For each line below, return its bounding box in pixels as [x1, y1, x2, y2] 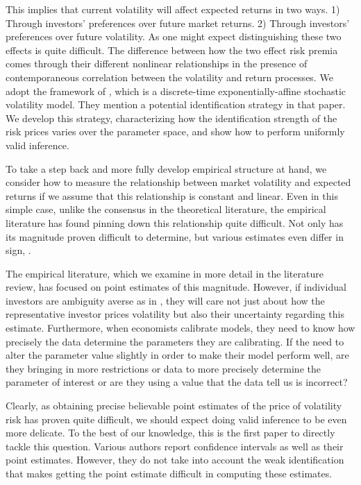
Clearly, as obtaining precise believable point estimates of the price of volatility [6, 398, 342, 413]
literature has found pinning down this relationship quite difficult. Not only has [6, 215, 344, 230]
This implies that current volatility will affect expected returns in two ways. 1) [6, 2, 340, 16]
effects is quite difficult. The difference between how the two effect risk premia [6, 42, 338, 57]
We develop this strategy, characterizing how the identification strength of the [6, 110, 337, 125]
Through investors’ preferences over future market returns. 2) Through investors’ [6, 15, 350, 30]
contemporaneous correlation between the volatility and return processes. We [6, 69, 333, 84]
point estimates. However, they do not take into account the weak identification [6, 452, 344, 467]
